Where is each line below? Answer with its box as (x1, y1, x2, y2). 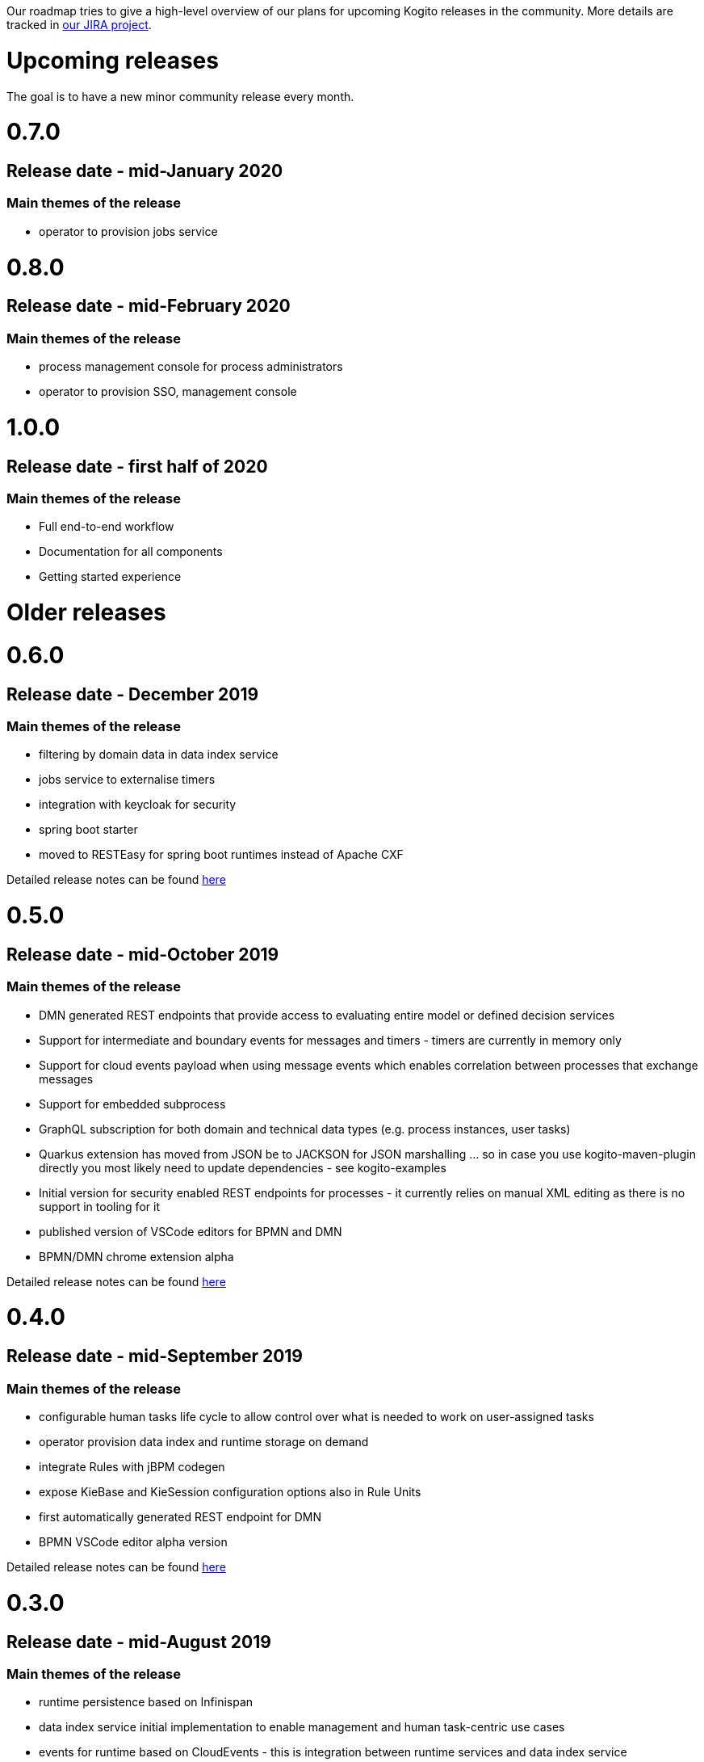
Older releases (6, 599, 166, 627)
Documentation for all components (39, 545, 223, 559)
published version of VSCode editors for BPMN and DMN (39, 1224, 342, 1238)
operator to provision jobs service (39, 224, 218, 238)
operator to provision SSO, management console (39, 385, 297, 399)
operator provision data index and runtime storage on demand (39, 1435, 369, 1449)
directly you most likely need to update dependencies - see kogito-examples (39, 1160, 446, 1175)
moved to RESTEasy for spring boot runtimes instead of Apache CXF (39, 847, 404, 862)
